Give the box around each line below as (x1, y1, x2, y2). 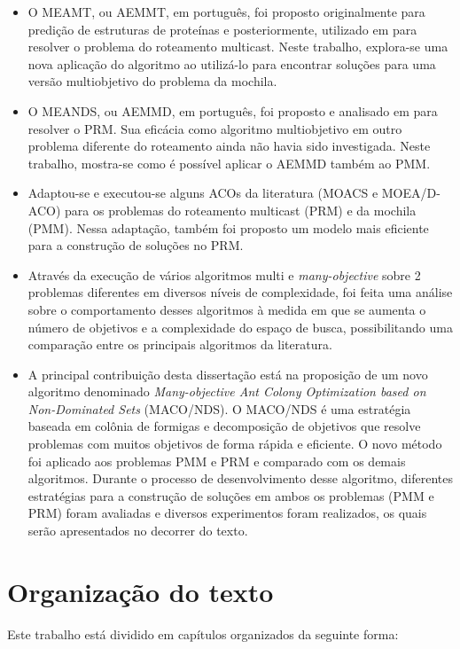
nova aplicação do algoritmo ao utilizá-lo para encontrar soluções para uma (27, 54, 436, 73)
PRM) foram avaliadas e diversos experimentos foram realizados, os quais (27, 504, 427, 522)
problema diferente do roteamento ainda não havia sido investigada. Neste (27, 137, 431, 155)
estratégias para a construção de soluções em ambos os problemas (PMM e (27, 486, 434, 504)
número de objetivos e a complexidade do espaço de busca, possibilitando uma (27, 317, 453, 336)
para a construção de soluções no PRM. (27, 236, 244, 254)
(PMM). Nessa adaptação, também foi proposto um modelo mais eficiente (27, 218, 429, 237)
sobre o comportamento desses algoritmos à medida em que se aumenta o (27, 300, 426, 318)
